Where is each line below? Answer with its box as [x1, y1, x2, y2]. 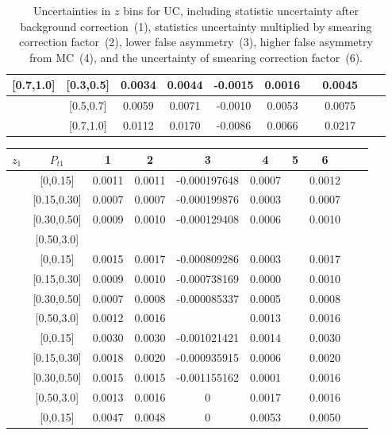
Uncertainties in [33, 2, 111, 18]
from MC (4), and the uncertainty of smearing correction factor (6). [29, 49, 363, 65]
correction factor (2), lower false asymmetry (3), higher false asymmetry [19, 33, 373, 50]
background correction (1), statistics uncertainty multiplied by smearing [20, 17, 372, 34]
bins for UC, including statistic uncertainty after [123, 2, 359, 18]
